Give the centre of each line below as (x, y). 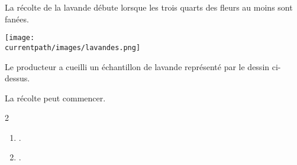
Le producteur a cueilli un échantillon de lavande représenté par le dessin (137, 66)
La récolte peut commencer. (55, 98)
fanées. (17, 19)
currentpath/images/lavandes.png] (73, 47)
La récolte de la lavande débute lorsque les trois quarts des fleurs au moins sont (149, 7)
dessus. (17, 78)
